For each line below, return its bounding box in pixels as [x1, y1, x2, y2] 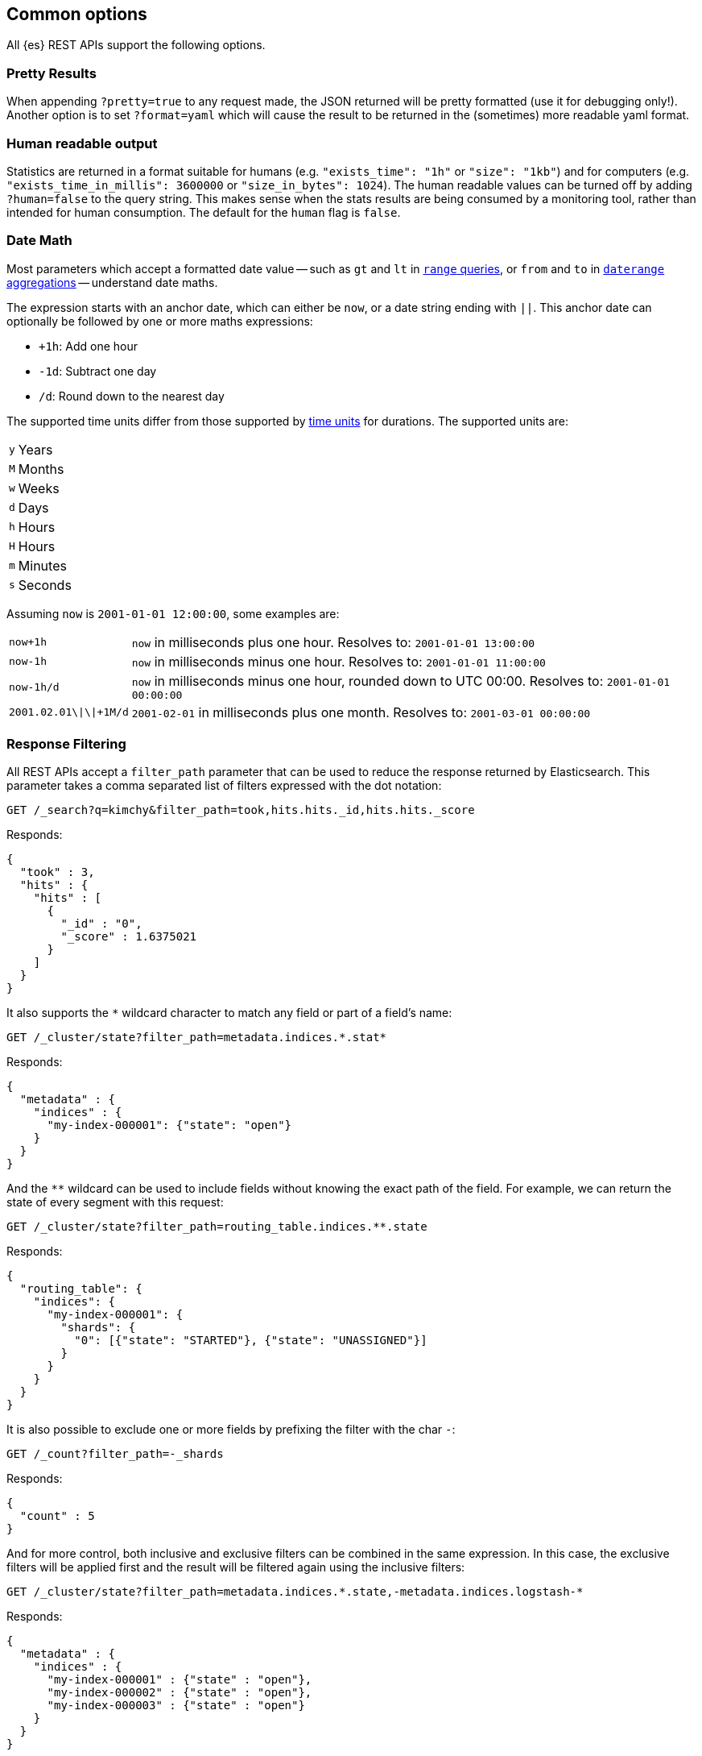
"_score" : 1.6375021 [60, 930, 197, 944]
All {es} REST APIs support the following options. [6, 38, 266, 52]
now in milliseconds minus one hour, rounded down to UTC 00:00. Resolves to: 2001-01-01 [131, 672, 671, 689]
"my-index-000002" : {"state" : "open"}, [47, 1686, 312, 1700]
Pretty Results [6, 64, 97, 81]
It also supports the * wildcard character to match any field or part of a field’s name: [6, 1006, 452, 1020]
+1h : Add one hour [39, 338, 138, 353]
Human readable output [6, 135, 158, 152]
